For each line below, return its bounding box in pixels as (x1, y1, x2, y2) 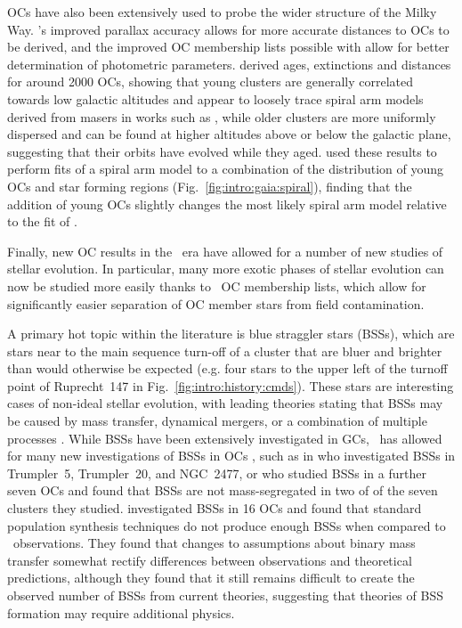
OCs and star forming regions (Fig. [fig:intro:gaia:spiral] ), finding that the (7, 176, 412, 195)
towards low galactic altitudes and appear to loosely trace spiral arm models (7, 89, 424, 108)
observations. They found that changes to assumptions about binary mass (12, 534, 416, 552)
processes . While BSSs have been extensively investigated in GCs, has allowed (7, 428, 442, 447)
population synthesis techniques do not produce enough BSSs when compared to (7, 516, 446, 534)
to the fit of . (7, 212, 77, 231)
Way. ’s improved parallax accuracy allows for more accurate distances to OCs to (7, 20, 450, 38)
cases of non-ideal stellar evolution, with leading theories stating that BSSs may (7, 394, 443, 412)
